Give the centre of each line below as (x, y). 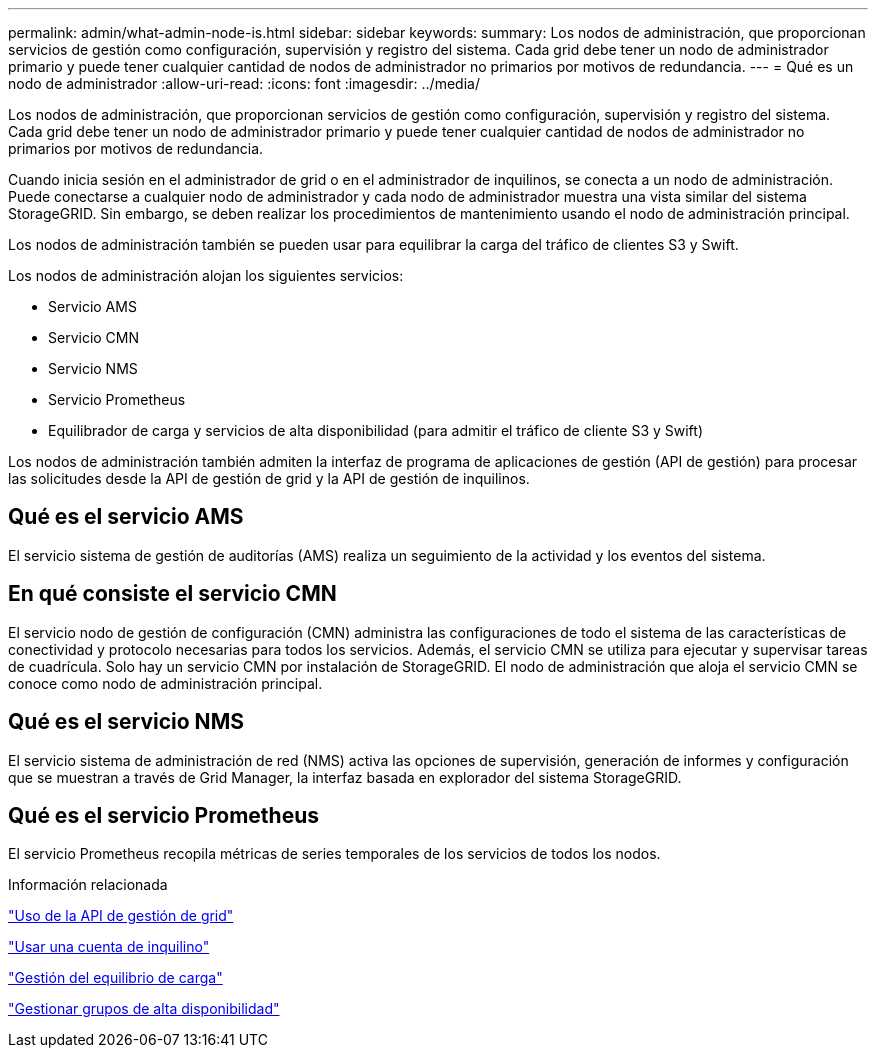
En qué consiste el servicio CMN (172, 594)
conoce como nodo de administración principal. (165, 683)
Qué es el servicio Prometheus (163, 815)
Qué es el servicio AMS (126, 517)
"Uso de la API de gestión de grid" (121, 916)
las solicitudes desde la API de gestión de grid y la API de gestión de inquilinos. (269, 478)
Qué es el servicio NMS (126, 722)
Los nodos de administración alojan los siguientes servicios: (206, 275)
